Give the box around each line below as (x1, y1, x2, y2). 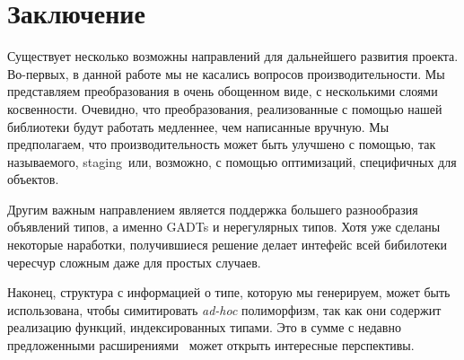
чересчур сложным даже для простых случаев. (7, 252, 261, 271)
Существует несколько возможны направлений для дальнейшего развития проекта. (7, 47, 459, 66)
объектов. (7, 170, 59, 189)
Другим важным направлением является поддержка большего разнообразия (7, 199, 418, 218)
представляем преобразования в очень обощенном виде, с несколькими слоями (7, 82, 438, 101)
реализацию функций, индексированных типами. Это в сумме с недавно (7, 318, 401, 337)
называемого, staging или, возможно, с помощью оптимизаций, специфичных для (7, 152, 457, 171)
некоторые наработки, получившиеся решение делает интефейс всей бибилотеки (7, 235, 447, 254)
